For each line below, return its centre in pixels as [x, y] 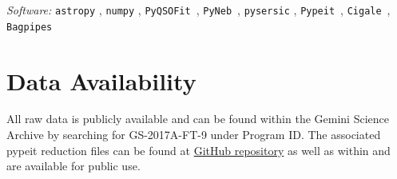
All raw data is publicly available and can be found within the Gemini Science [198, 119]
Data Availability [101, 80]
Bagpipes [30, 27]
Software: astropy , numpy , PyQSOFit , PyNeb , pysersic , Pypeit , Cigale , [198, 10]
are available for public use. [73, 166]
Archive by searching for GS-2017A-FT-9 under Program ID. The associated [194, 135]
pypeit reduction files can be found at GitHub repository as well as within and [198, 150]
